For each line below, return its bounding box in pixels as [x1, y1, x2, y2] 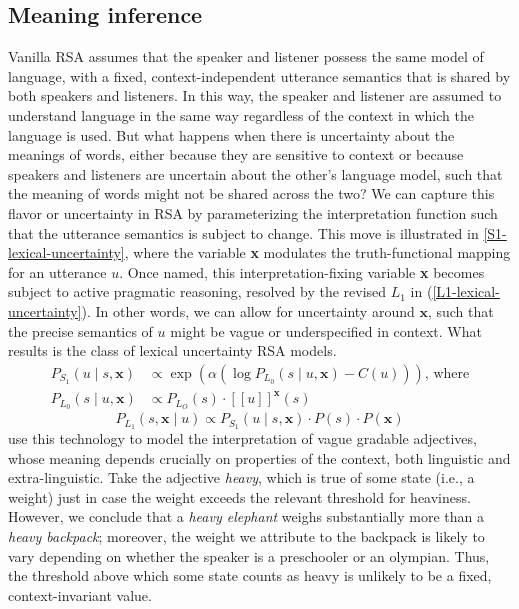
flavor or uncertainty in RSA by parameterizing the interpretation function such [8, 202, 498, 223]
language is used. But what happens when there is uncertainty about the [8, 124, 455, 145]
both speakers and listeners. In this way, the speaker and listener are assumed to [8, 85, 502, 106]
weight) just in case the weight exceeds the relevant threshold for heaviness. [8, 486, 471, 507]
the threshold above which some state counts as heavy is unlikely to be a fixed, [8, 565, 492, 586]
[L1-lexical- [432, 281, 500, 302]
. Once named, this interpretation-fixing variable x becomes [119, 261, 485, 282]
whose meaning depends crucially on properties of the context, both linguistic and [8, 447, 511, 468]
